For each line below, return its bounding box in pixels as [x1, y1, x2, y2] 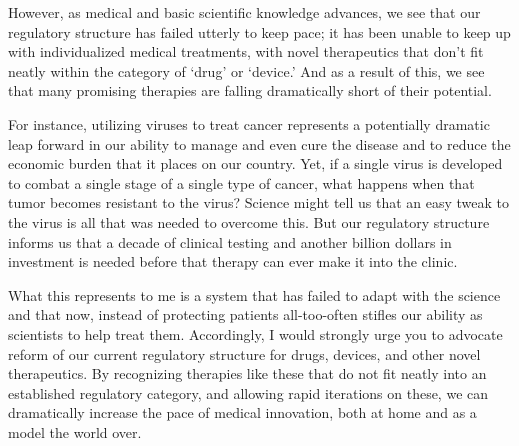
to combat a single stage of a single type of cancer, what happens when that [8, 172, 475, 193]
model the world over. [8, 421, 142, 442]
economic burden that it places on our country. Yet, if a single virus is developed [8, 153, 503, 174]
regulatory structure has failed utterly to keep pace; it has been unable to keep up [8, 21, 511, 42]
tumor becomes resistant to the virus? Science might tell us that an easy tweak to [8, 192, 510, 213]
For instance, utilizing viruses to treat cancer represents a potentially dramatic [8, 113, 490, 134]
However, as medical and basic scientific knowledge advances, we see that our [8, 2, 481, 22]
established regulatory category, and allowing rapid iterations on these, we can [8, 382, 489, 403]
